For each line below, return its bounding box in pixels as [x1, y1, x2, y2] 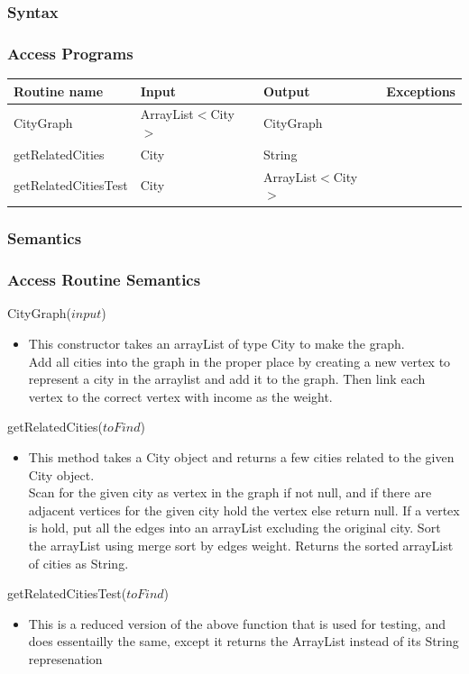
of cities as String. [28, 553, 129, 572]
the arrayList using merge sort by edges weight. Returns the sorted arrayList [28, 535, 454, 554]
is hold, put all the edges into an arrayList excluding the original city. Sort [28, 518, 441, 537]
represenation [28, 649, 103, 668]
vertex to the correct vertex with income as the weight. [28, 387, 333, 405]
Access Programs [7, 41, 133, 64]
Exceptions [386, 81, 455, 100]
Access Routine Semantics [7, 269, 201, 291]
